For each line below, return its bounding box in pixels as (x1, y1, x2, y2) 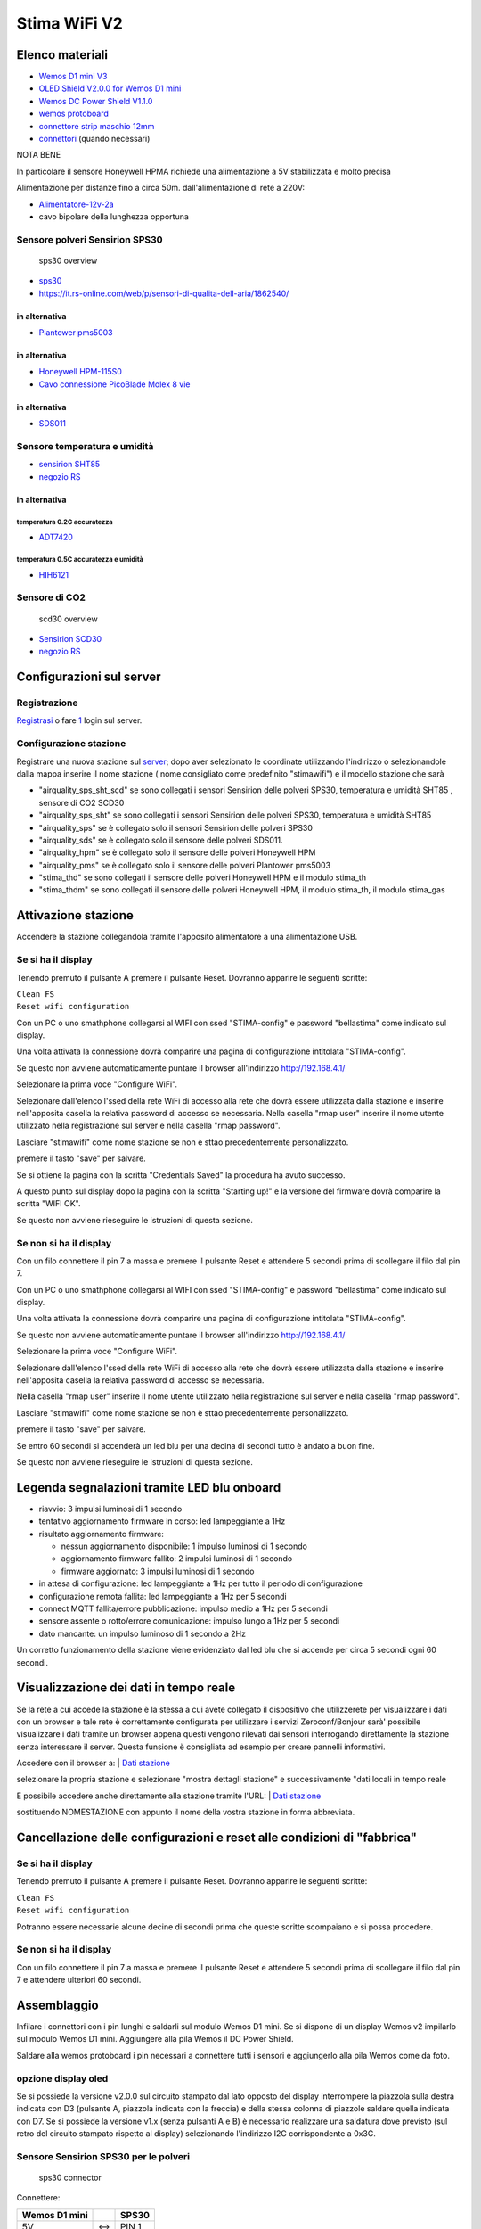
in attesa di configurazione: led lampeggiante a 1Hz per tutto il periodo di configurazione (38, 1578, 363, 1589)
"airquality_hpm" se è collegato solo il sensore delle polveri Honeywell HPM (38, 847, 316, 858)
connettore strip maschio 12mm (38, 120, 155, 131)
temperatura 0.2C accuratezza (16, 517, 113, 526)
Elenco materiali (16, 47, 109, 62)
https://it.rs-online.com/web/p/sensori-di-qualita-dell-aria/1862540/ (38, 288, 289, 299)
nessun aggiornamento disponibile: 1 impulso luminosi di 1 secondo (61, 1541, 307, 1551)
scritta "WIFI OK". (16, 1198, 81, 1209)
